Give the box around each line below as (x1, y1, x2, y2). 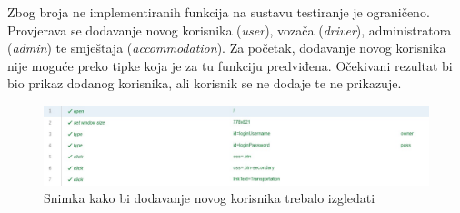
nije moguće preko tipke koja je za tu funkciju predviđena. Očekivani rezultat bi (7, 56, 453, 75)
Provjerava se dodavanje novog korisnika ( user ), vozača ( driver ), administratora (7, 20, 452, 39)
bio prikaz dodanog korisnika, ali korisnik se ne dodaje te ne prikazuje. (7, 74, 402, 93)
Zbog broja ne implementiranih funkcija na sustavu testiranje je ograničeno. (7, 3, 430, 21)
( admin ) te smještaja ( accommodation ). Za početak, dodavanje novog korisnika (7, 38, 446, 57)
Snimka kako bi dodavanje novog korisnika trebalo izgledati (44, 188, 375, 208)
